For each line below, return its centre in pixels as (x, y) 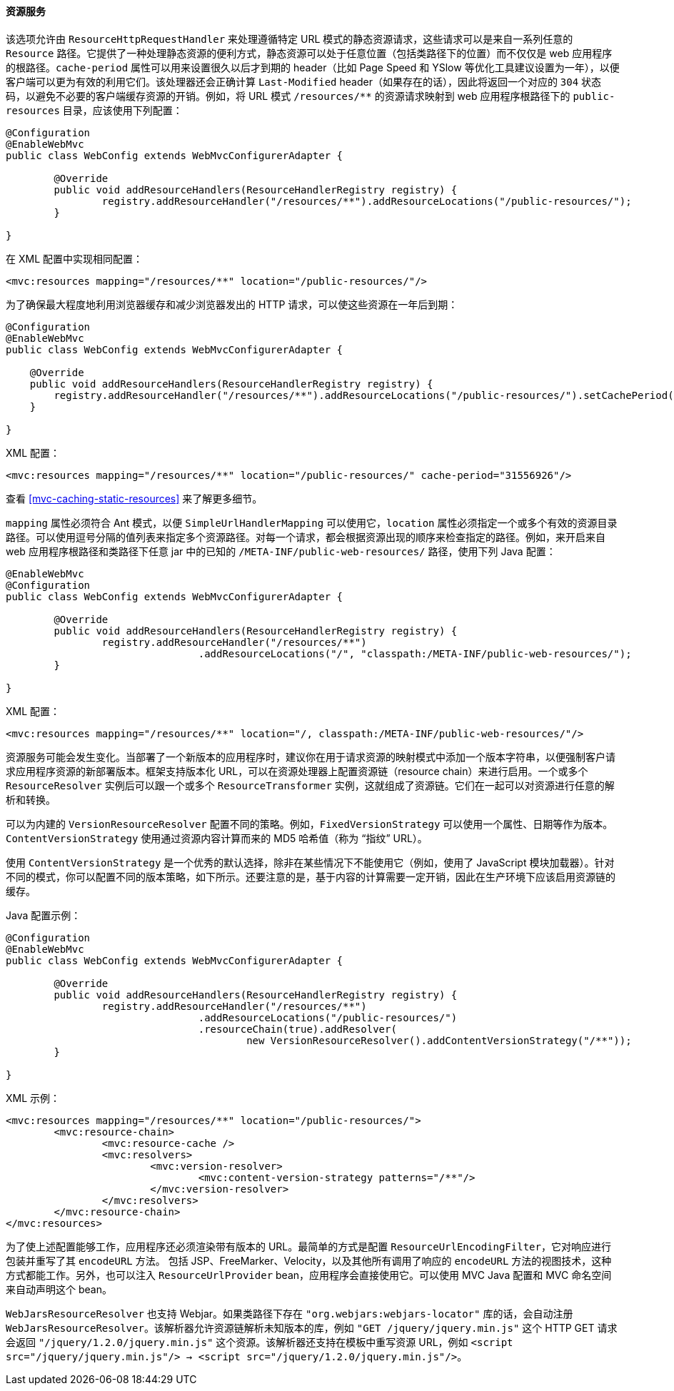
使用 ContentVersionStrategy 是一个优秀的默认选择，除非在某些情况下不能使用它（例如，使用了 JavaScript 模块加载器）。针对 (310, 862)
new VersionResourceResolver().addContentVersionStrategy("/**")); (439, 1040)
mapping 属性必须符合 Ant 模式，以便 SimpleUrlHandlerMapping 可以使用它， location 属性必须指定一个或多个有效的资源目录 (312, 522)
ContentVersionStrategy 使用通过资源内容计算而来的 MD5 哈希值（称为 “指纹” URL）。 (217, 838)
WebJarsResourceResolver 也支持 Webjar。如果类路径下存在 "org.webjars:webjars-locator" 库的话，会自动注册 (290, 1313)
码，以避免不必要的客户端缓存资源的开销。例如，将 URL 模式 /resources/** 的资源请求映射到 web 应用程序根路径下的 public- (311, 96)
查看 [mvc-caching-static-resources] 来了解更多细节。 (134, 498)
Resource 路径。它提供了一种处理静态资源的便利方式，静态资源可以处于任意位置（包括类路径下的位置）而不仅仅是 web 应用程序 (309, 53)
